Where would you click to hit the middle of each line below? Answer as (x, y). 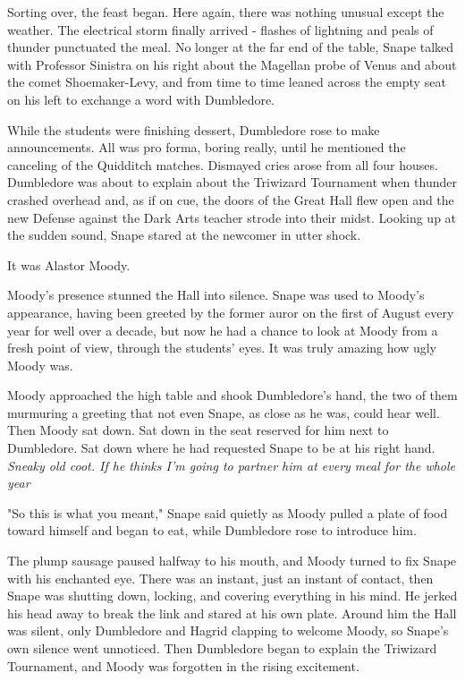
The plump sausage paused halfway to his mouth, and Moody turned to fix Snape (232, 561)
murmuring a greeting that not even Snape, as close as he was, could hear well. (224, 412)
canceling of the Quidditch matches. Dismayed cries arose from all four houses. (223, 164)
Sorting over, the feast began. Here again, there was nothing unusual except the (226, 12)
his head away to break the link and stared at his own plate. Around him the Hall (232, 613)
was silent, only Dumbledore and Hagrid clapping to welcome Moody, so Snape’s (228, 630)
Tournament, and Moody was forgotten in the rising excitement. (183, 665)
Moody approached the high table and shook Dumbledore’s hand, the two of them (232, 395)
